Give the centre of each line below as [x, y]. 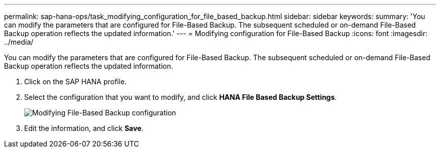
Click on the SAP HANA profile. [76, 82]
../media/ [19, 42]
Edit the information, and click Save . [84, 128]
